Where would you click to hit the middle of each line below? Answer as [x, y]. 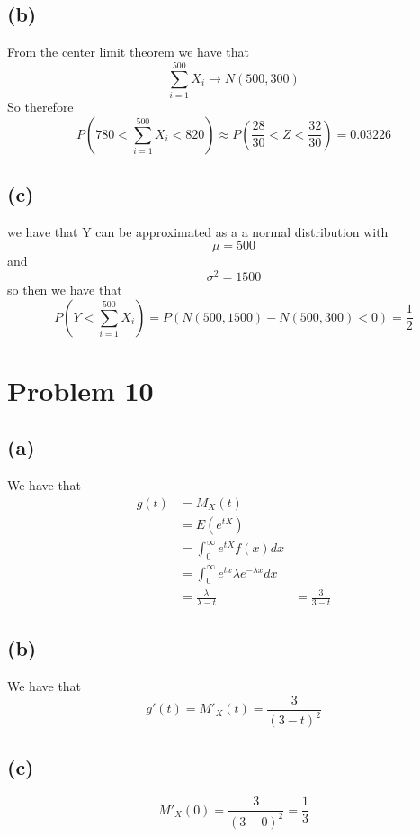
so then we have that [65, 289]
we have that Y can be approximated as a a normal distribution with [198, 231]
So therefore [40, 106]
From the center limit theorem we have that [128, 52]
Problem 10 [80, 390]
